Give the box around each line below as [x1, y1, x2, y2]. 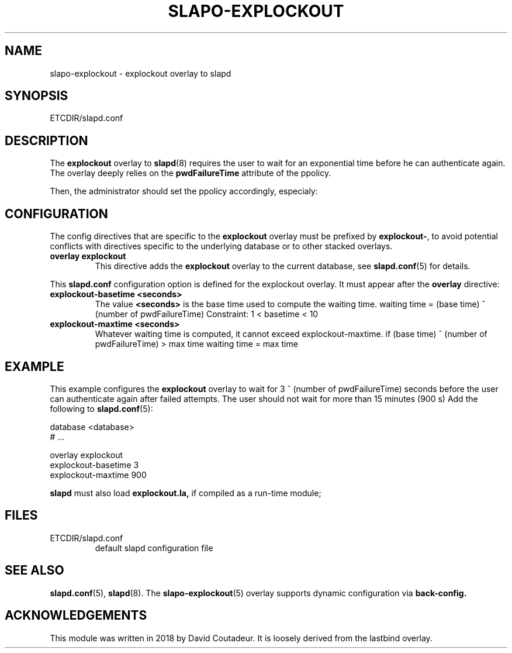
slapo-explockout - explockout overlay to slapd [50, 68, 231, 78]
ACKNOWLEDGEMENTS [5, 608, 147, 623]
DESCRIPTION [5, 133, 88, 148]
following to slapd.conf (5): [50, 403, 153, 414]
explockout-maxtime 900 [50, 469, 147, 480]
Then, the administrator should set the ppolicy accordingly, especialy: [50, 186, 318, 197]
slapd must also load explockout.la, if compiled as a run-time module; [50, 487, 321, 498]
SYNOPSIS [5, 88, 68, 104]
